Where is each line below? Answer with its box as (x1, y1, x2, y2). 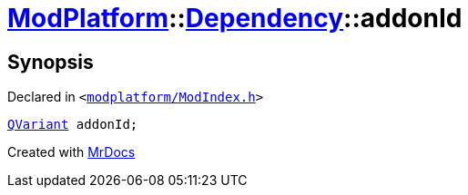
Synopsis (7, 50, 94, 73)
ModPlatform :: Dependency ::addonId (7, 3, 463, 34)
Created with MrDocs (7, 144, 136, 161)
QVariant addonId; (7, 117, 138, 132)
